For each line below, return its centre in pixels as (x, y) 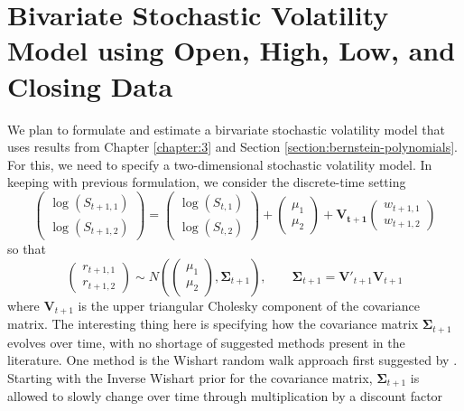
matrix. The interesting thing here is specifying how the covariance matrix (213, 324)
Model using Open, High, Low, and (232, 50)
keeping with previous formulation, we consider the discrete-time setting (207, 182)
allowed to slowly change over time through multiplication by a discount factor (225, 396)
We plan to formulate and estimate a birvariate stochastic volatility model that (226, 129)
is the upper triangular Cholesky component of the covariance (249, 305)
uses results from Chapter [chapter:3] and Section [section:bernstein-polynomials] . (232, 147)
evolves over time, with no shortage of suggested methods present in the (206, 342)
